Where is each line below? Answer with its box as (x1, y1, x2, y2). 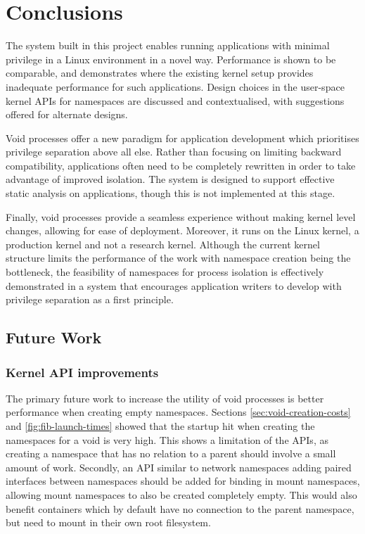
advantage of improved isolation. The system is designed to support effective (6, 172, 335, 186)
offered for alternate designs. (6, 107, 128, 122)
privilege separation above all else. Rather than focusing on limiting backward (6, 144, 342, 159)
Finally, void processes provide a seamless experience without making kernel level (6, 209, 356, 224)
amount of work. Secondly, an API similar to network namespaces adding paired (6, 459, 352, 474)
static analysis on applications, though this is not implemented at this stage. (6, 186, 335, 201)
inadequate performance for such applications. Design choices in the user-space (6, 79, 345, 94)
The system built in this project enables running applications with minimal (6, 38, 330, 53)
